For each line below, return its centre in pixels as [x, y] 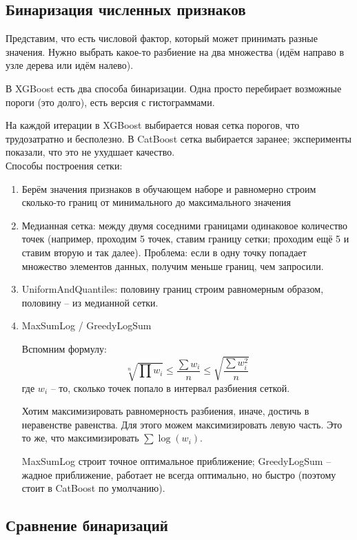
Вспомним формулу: [64, 348]
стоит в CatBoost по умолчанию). [93, 488]
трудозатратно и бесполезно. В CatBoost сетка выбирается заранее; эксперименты [178, 138]
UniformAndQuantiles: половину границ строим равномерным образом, [173, 289]
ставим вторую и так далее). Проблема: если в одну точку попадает [164, 252]
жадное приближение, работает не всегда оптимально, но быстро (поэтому [179, 474]
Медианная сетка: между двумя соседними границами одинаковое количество [185, 225]
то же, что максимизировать [80, 438]
